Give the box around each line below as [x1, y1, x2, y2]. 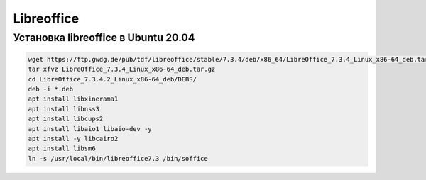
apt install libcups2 [28, 115, 104, 123]
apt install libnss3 [28, 105, 99, 113]
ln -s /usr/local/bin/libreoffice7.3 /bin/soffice [28, 154, 209, 162]
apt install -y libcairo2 [28, 135, 119, 142]
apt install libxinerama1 [28, 95, 119, 103]
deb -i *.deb [28, 85, 74, 93]
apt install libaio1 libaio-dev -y [28, 125, 152, 133]
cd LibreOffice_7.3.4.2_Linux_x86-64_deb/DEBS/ [28, 75, 197, 83]
